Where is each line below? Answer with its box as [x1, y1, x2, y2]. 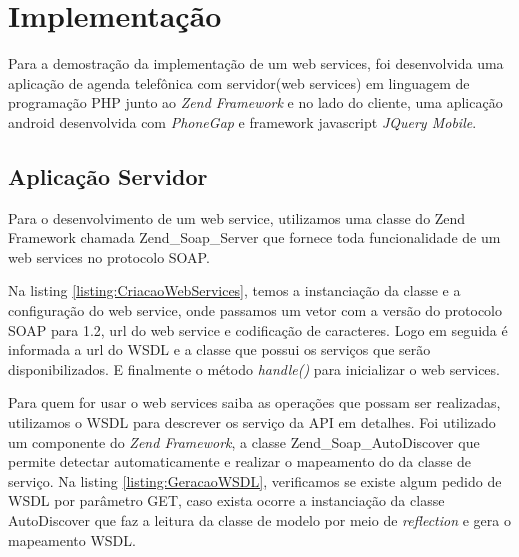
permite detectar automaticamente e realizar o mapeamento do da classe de [8, 451, 472, 472]
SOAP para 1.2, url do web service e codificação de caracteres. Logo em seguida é [8, 319, 508, 340]
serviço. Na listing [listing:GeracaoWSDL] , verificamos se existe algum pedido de [8, 470, 502, 491]
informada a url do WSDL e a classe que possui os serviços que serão [8, 339, 431, 360]
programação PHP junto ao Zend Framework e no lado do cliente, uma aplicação [8, 92, 503, 113]
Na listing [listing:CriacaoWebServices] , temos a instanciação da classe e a [8, 280, 461, 301]
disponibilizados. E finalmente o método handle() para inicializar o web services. [8, 358, 500, 379]
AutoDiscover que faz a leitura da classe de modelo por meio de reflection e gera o [8, 510, 511, 531]
